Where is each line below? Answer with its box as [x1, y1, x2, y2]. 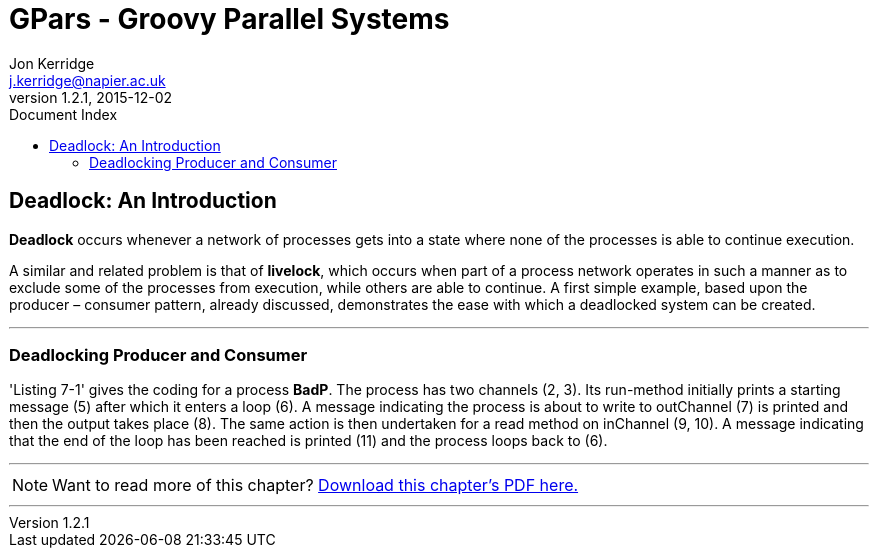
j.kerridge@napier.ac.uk [9, 71, 166, 89]
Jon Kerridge [9, 54, 95, 72]
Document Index [9, 105, 118, 123]
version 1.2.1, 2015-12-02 [9, 88, 173, 106]
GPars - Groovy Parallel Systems [9, 2, 450, 36]
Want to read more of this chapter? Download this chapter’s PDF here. [52, 475, 579, 496]
